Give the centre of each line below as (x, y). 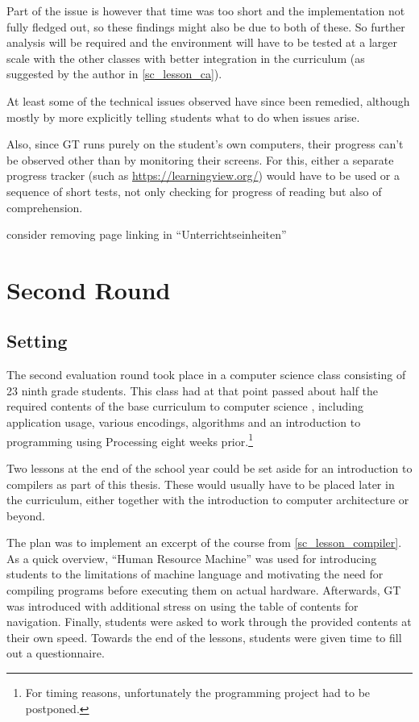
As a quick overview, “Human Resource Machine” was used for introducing (192, 558)
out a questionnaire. (56, 653)
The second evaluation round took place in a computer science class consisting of (206, 375)
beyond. (26, 515)
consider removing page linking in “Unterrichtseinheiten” (147, 234)
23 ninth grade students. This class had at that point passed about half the (193, 390)
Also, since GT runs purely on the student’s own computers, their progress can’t (205, 144)
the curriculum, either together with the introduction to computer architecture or (208, 500)
